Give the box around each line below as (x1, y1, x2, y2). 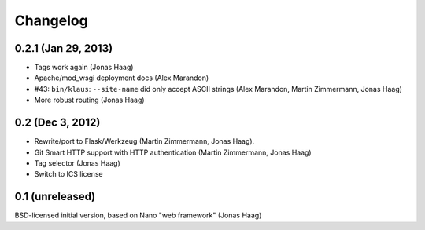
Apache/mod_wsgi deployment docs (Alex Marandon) (34, 73, 209, 82)
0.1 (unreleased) (14, 190, 96, 203)
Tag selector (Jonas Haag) (34, 158, 121, 168)
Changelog (14, 12, 88, 29)
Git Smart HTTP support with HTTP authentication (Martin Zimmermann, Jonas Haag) (34, 148, 312, 157)
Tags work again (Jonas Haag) (34, 63, 134, 72)
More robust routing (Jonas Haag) (34, 95, 145, 105)
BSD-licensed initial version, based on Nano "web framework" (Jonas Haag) (14, 210, 262, 220)
